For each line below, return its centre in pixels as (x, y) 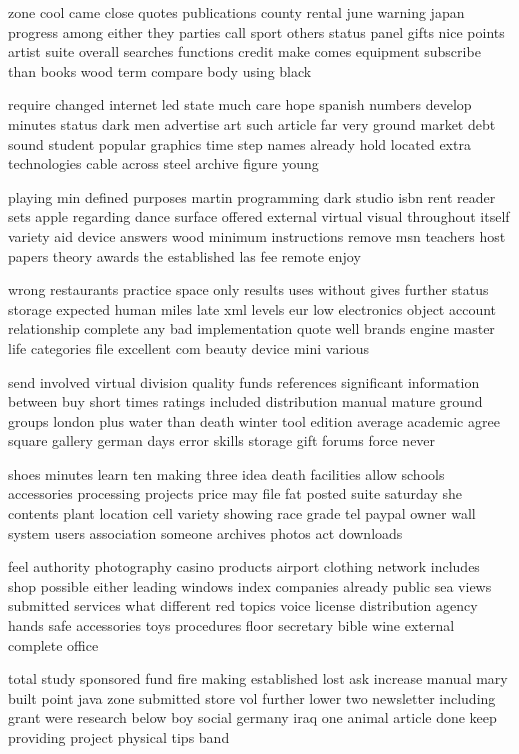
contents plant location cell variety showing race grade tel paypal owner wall (242, 513)
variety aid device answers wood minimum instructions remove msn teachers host (257, 235)
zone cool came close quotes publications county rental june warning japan (236, 12)
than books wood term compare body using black (160, 70)
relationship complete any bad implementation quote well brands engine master (251, 328)
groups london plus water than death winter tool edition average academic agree (254, 420)
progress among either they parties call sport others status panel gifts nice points (256, 31)
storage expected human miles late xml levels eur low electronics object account (252, 308)
